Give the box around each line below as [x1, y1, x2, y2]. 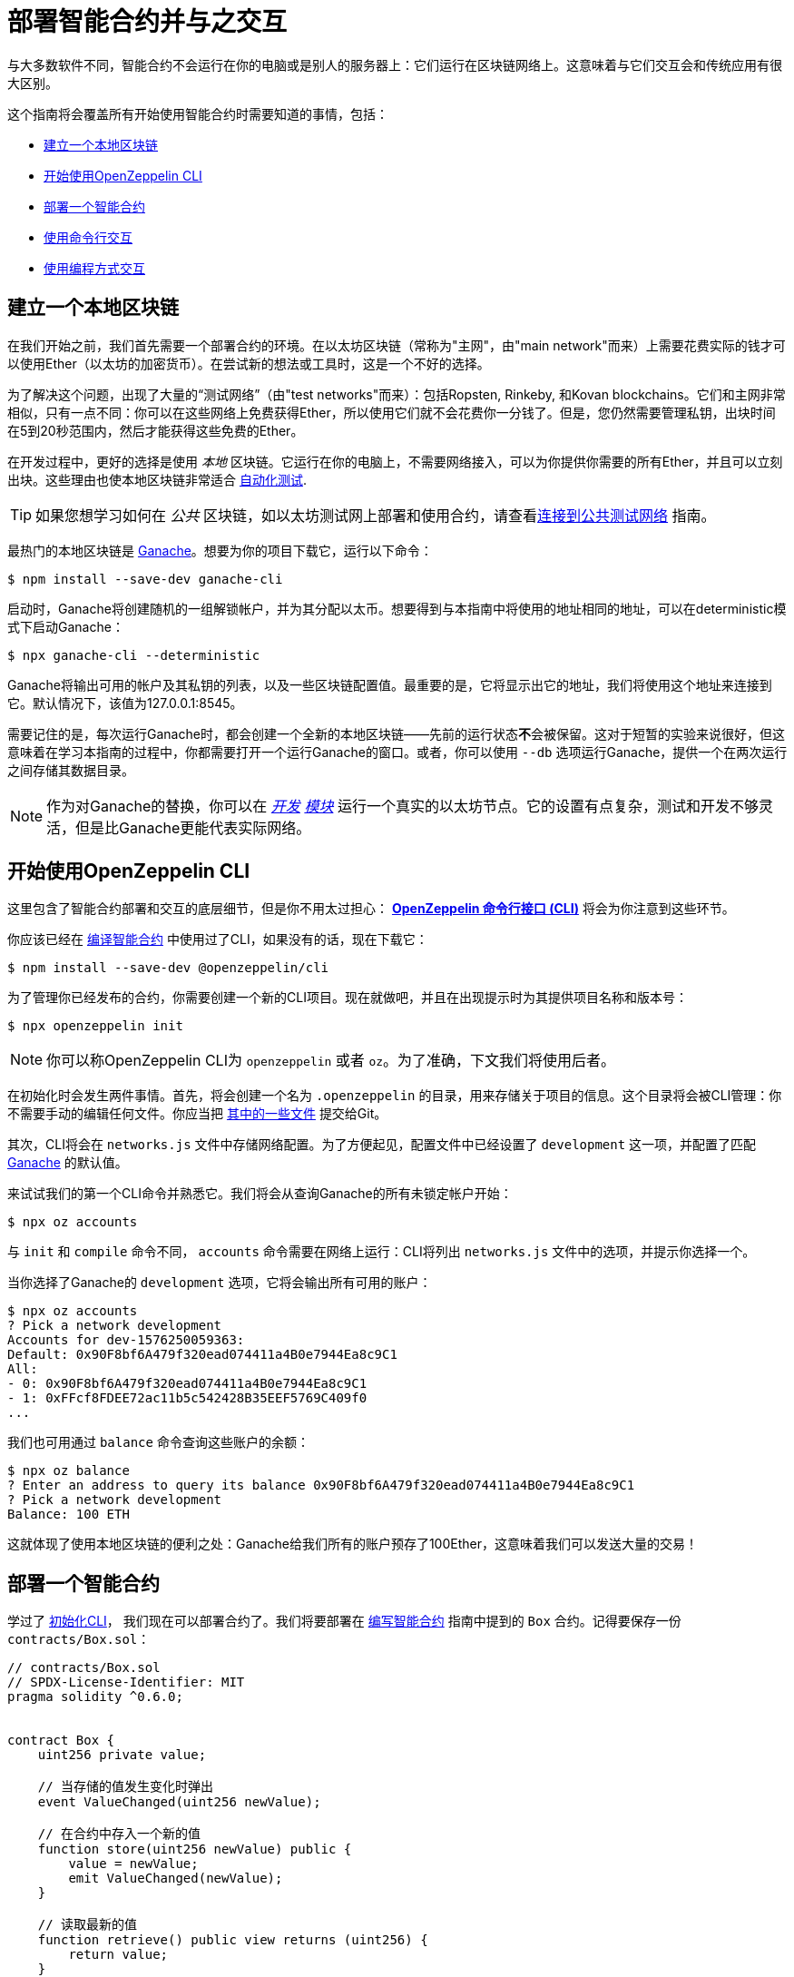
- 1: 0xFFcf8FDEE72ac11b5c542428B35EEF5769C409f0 [7, 1391, 368, 1406]
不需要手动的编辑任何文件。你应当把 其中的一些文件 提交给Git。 [7, 1106, 387, 1122]
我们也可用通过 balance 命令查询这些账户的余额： [7, 1434, 309, 1451]
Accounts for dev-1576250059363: [7, 1333, 245, 1348]
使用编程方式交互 [44, 260, 145, 276]
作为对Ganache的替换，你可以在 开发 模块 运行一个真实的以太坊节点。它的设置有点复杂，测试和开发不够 [46, 796, 759, 815]
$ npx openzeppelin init [7, 1018, 183, 1034]
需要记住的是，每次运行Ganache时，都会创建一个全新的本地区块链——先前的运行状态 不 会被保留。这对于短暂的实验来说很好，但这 [7, 725, 785, 742]
